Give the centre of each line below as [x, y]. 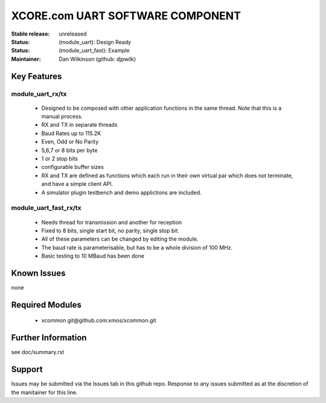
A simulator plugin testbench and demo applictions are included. [121, 192]
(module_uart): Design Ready [95, 42]
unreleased [73, 34]
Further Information [49, 338]
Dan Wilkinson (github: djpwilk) [97, 59]
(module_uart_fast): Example [94, 51]
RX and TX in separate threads [79, 125]
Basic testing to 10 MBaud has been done [93, 256]
